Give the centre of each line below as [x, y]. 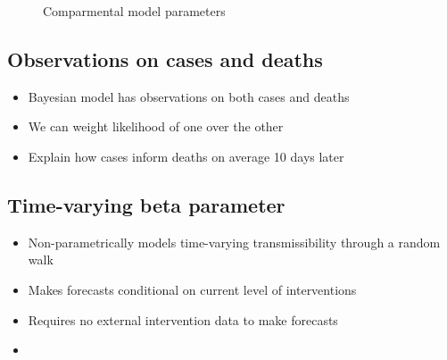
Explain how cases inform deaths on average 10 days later [186, 156]
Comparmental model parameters [134, 11]
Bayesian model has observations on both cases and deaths [189, 96]
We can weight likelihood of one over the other [156, 126]
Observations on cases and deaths [165, 59]
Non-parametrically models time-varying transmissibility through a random [234, 242]
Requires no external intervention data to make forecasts [183, 319]
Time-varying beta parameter [146, 204]
